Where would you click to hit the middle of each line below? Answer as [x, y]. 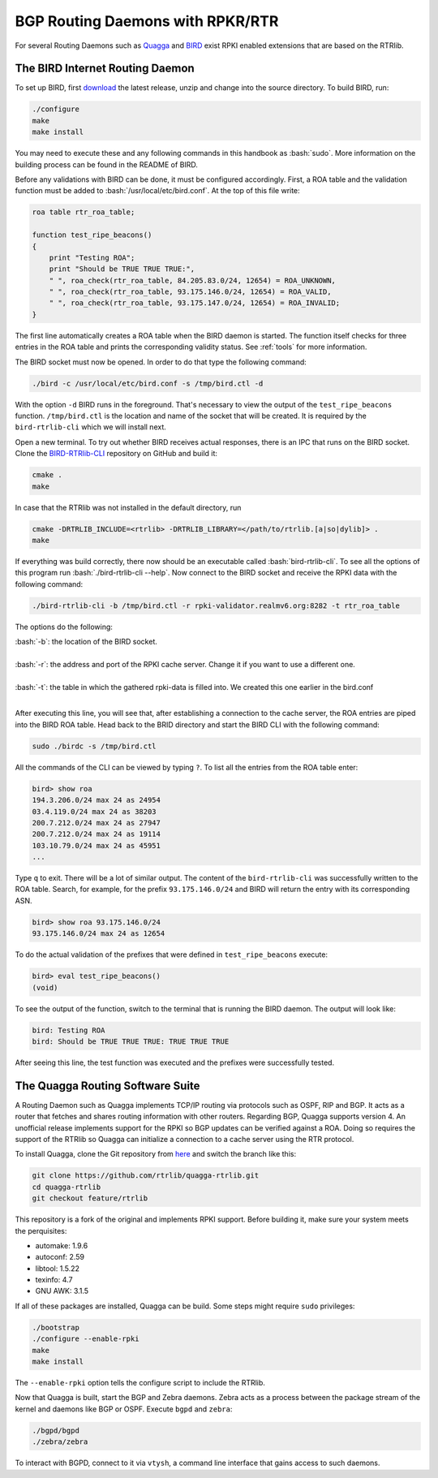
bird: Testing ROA [69, 1030]
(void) [45, 987]
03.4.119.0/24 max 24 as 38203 [94, 811]
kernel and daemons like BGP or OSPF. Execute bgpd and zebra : [124, 1409]
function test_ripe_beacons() [92, 235]
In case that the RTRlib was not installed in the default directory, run [128, 507]
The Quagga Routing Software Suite [107, 1086]
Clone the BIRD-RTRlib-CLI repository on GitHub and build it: [116, 454]
